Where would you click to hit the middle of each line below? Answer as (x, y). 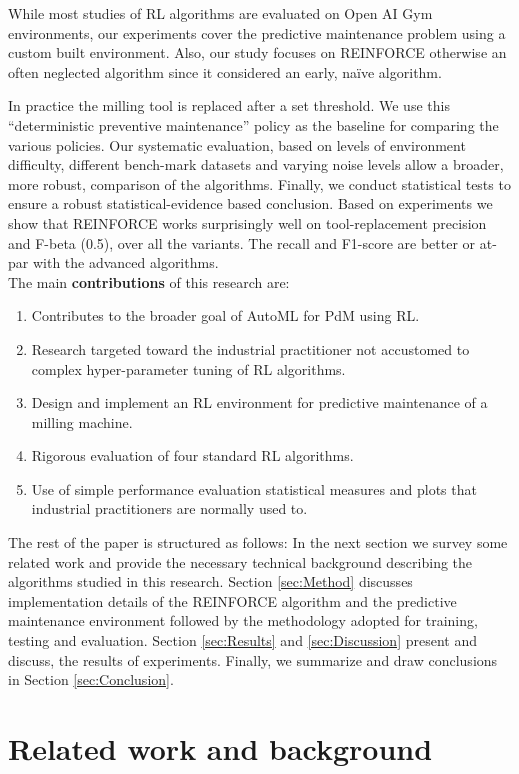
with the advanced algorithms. (125, 262)
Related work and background (220, 748)
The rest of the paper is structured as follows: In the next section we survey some (258, 542)
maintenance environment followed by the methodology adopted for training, (243, 620)
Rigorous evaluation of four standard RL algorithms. (192, 455)
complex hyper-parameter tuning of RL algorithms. (188, 368)
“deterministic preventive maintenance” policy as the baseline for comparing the (253, 124)
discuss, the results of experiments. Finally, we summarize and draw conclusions (253, 659)
